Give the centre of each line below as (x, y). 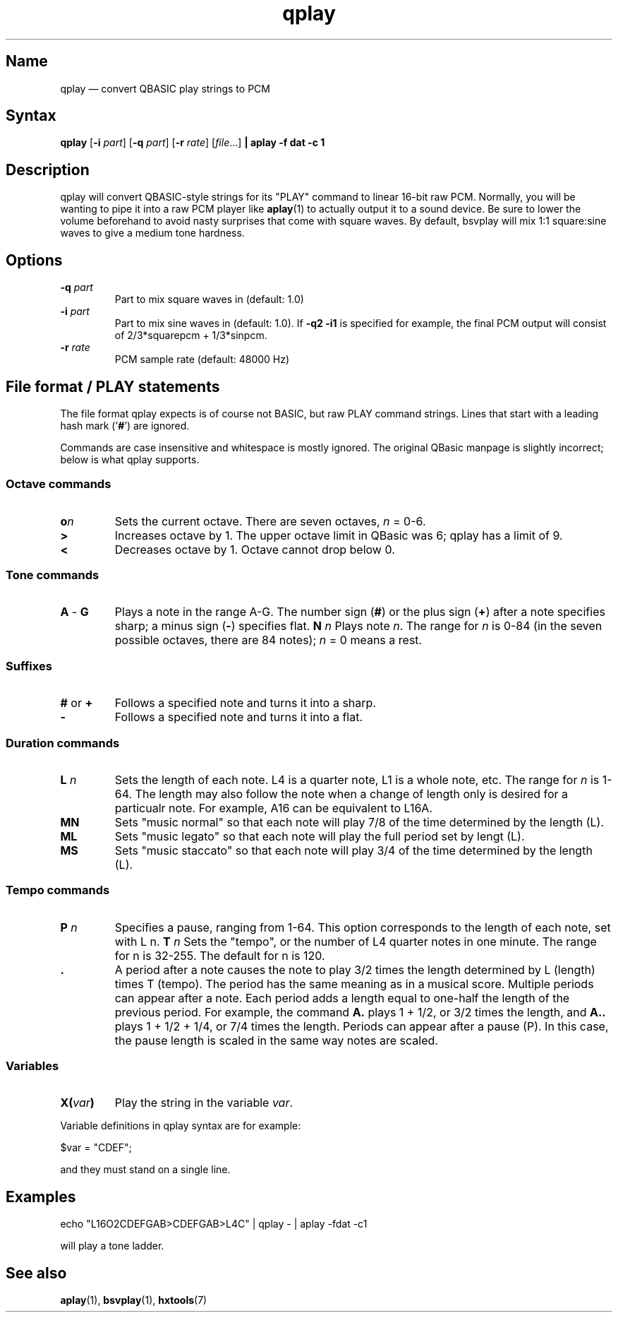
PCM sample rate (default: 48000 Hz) (202, 360)
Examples (41, 1197)
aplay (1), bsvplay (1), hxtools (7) (134, 1300)
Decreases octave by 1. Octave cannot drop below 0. (255, 549)
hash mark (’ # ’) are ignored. (125, 425)
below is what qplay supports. (130, 459)
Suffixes (29, 666)
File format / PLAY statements (113, 386)
